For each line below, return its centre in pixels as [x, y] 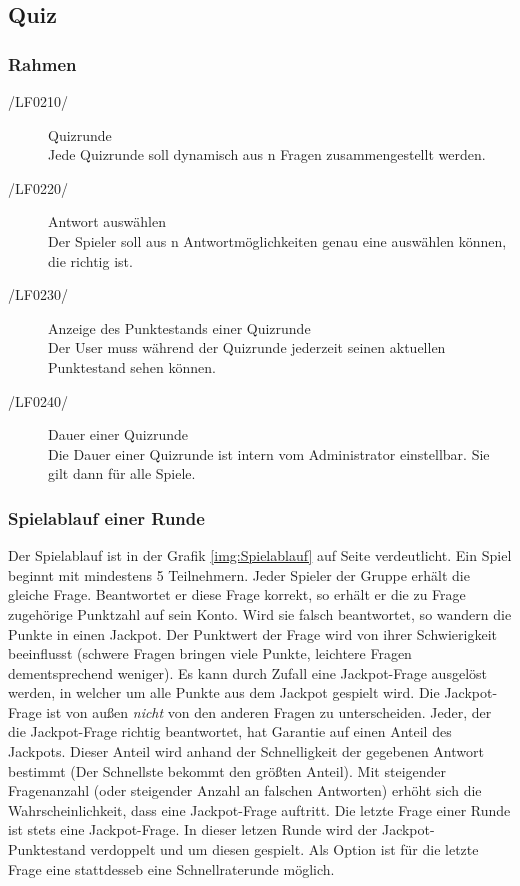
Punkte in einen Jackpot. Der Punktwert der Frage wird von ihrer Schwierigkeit [252, 633]
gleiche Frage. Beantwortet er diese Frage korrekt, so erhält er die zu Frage [237, 594]
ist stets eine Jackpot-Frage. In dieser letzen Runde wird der [193, 829]
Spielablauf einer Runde [106, 517]
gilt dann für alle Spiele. [122, 473]
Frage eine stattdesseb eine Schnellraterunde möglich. [171, 868]
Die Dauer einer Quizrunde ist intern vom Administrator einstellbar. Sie [269, 453]
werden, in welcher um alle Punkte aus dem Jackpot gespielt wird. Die [224, 692]
